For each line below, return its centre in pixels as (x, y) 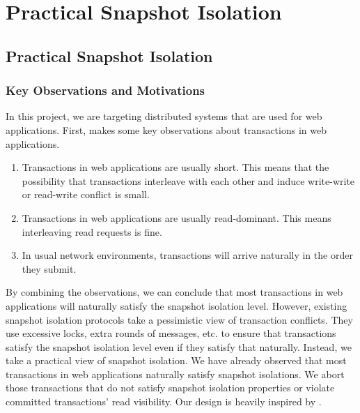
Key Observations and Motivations (105, 90)
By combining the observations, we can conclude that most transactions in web (174, 292)
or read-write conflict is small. (86, 194)
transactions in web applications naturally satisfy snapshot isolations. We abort (175, 374)
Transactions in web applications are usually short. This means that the (175, 167)
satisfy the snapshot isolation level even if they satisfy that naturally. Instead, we (179, 346)
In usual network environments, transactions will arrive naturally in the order (187, 255)
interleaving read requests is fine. (92, 231)
